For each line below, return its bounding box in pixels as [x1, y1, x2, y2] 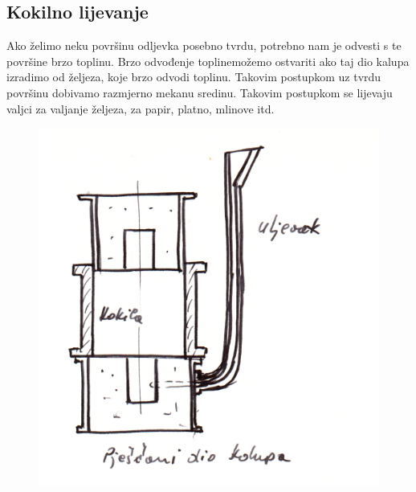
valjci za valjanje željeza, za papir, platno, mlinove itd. [6, 100, 275, 117]
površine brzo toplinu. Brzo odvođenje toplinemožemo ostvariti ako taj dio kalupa [6, 52, 410, 69]
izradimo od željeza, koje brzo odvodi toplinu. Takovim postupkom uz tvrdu [6, 68, 381, 85]
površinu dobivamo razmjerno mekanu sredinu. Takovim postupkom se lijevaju [6, 84, 393, 100]
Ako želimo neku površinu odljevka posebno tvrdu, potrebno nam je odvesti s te [6, 37, 402, 54]
